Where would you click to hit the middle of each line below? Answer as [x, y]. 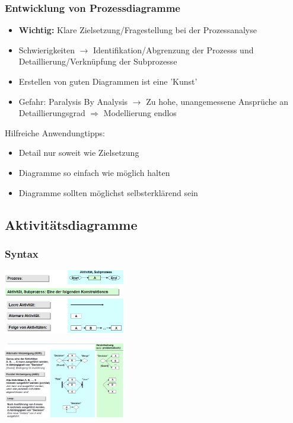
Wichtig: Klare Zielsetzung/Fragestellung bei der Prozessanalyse [138, 30]
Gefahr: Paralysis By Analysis [73, 101]
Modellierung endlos [140, 113]
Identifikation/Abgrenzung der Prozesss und [173, 49]
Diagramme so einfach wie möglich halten [94, 172]
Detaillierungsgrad [52, 113]
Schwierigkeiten [47, 49]
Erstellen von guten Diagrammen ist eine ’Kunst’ [108, 81]
